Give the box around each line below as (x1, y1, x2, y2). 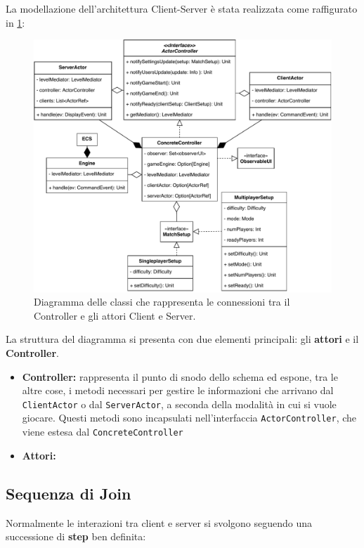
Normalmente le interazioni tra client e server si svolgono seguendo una (6, 515, 313, 530)
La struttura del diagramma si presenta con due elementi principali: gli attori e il (6, 332, 359, 346)
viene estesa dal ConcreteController (22, 424, 183, 439)
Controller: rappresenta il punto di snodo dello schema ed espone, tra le (22, 369, 338, 384)
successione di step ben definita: (6, 529, 146, 544)
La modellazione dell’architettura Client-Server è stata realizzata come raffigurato (6, 1, 358, 15)
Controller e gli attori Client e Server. (34, 308, 196, 322)
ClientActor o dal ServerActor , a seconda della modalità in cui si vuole (22, 396, 337, 411)
